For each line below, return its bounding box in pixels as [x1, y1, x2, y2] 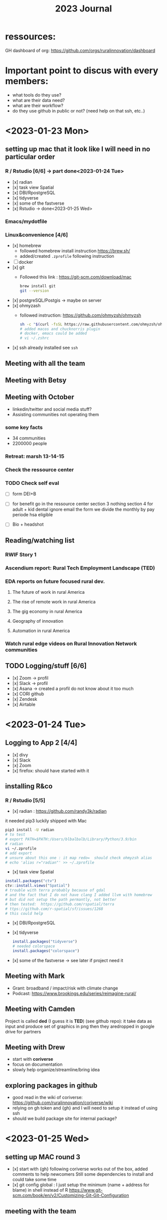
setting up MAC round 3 [5, 1153, 81, 1161]
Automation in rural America [12, 628, 70, 634]
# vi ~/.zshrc [19, 335, 49, 341]
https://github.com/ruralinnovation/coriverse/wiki [12, 1100, 113, 1106]
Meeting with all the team [5, 359, 85, 367]
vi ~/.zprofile [5, 846, 37, 851]
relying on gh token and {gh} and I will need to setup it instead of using [12, 1105, 158, 1111]
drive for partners [5, 1028, 41, 1034]
